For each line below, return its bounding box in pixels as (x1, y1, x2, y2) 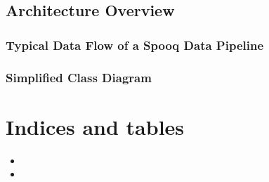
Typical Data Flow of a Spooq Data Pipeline (6, 36, 264, 53)
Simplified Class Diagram (6, 68, 152, 86)
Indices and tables (6, 112, 185, 141)
